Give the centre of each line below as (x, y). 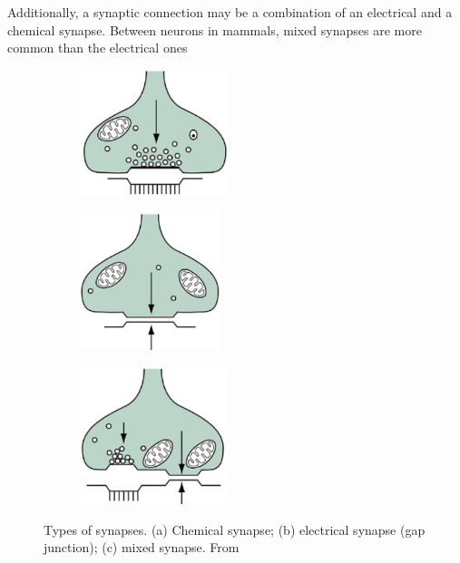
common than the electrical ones (98, 48)
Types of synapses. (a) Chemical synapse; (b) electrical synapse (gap (235, 529)
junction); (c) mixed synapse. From (142, 547)
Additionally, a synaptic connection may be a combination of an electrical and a (230, 12)
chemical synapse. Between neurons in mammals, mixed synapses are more (215, 29)
